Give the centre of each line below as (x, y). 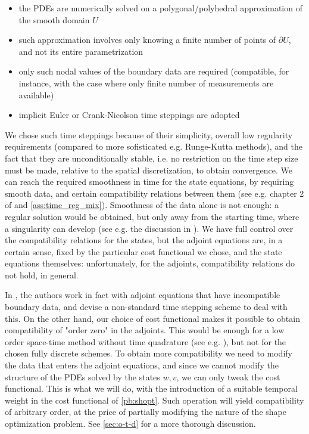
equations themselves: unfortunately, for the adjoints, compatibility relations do (150, 263)
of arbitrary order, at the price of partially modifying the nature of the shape (146, 412)
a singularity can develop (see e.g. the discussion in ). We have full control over (149, 228)
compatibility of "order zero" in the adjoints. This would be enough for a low (145, 330)
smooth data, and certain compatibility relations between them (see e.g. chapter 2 (154, 193)
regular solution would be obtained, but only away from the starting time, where (152, 216)
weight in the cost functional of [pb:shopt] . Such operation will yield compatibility (154, 400)
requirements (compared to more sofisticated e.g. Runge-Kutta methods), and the (154, 146)
